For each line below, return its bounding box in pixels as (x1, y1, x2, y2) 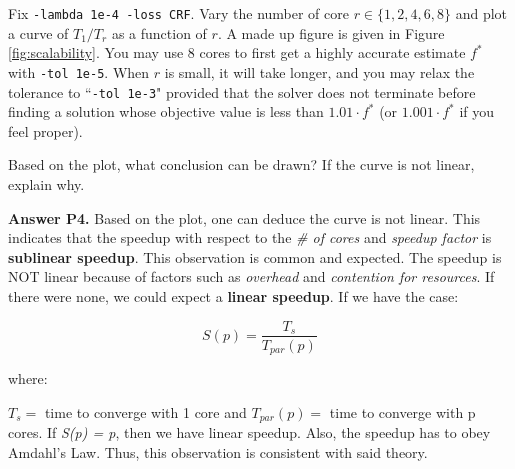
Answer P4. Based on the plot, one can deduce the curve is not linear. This (8, 207, 481, 228)
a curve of (8, 22, 69, 43)
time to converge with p (329, 401, 476, 422)
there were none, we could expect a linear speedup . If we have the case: (8, 285, 459, 306)
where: (8, 368, 48, 389)
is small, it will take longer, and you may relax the (164, 61, 475, 82)
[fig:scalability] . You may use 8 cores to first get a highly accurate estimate (8, 42, 466, 63)
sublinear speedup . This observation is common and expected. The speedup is (8, 246, 502, 267)
